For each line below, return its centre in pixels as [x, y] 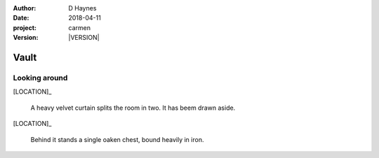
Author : [25, 8]
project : [25, 27]
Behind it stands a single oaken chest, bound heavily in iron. [117, 139]
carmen [80, 27]
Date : [21, 18]
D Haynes [82, 8]
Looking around [40, 78]
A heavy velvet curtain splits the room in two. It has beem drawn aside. [133, 108]
